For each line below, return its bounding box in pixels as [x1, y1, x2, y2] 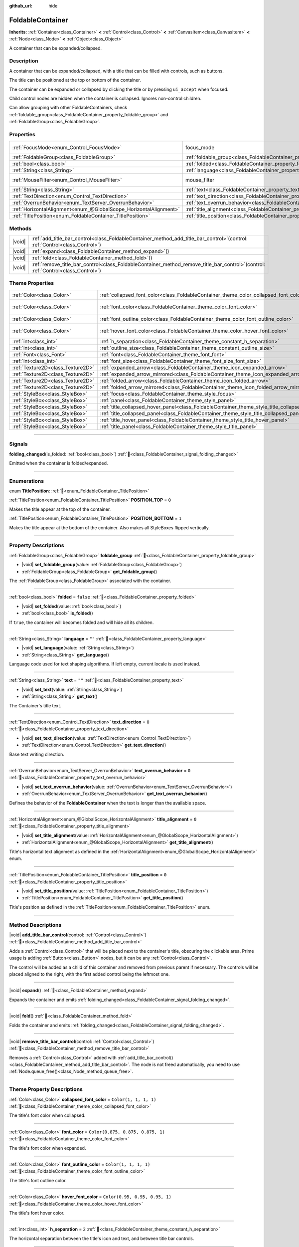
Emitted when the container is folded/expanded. [9, 460, 108, 466]
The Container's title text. [9, 702, 62, 708]
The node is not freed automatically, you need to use [131, 1061, 240, 1067]
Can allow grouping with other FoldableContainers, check [9, 105, 127, 111]
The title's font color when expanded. [9, 1145, 86, 1151]
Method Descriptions [9, 921, 62, 928]
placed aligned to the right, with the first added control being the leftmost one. [9, 971, 170, 977]
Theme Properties [9, 280, 54, 287]
